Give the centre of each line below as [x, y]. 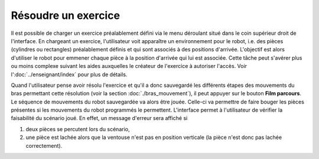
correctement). [44, 145]
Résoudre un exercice [66, 15]
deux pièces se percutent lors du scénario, [78, 129]
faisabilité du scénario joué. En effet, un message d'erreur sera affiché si [99, 118]
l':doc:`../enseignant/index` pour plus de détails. [69, 74]
